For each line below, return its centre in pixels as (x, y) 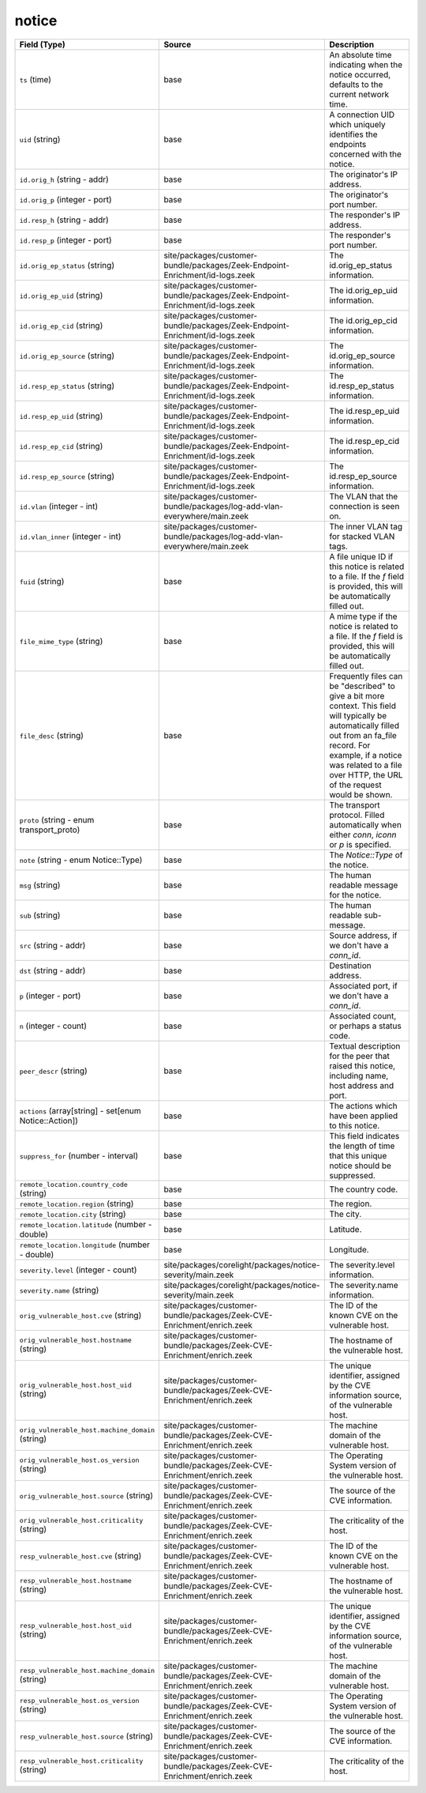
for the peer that (359, 1056)
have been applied (363, 1116)
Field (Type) (43, 44)
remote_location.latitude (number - (86, 1224)
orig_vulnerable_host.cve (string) (80, 1315)
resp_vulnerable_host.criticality (81, 1761)
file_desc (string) (52, 735)
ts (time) (35, 79)
